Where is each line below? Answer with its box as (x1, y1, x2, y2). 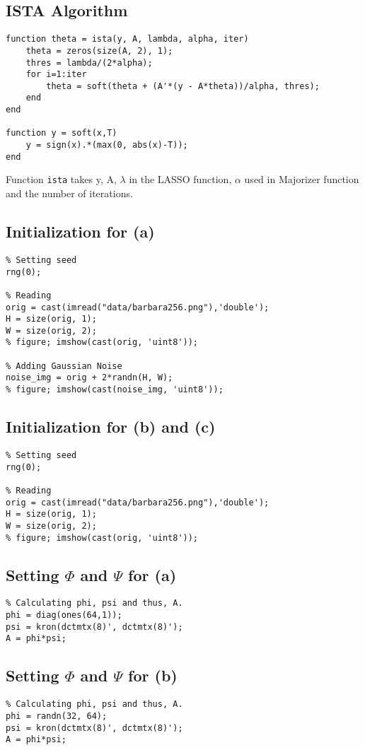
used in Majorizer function (244, 172, 359, 187)
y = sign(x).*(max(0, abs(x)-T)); (25, 140, 188, 151)
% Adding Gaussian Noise (6, 361, 122, 371)
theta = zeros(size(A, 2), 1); (25, 45, 173, 56)
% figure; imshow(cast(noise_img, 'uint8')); (6, 385, 224, 395)
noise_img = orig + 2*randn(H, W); (6, 373, 173, 383)
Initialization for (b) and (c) (6, 416, 216, 438)
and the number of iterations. (6, 186, 133, 201)
